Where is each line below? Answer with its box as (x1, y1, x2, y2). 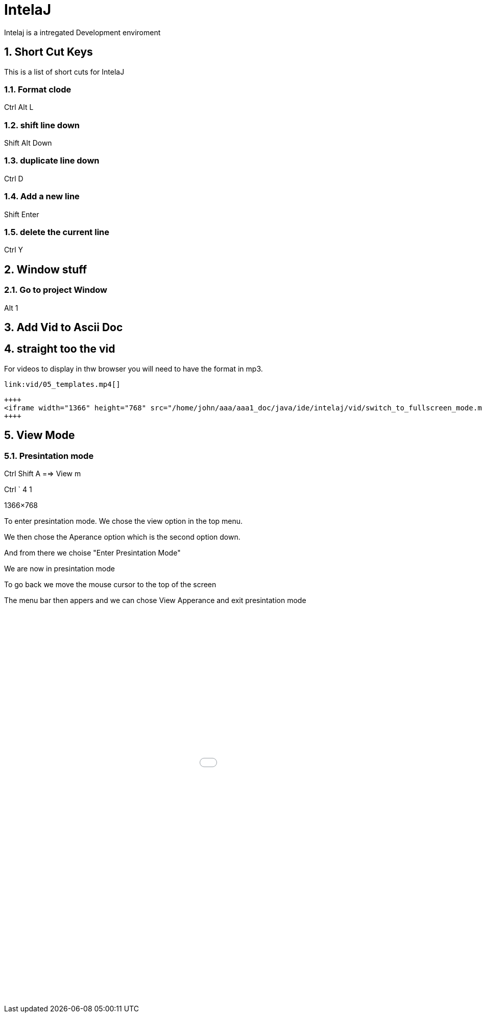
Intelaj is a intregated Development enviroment (4, 28, 161, 37)
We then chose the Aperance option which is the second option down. (4, 533, 240, 542)
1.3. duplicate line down (4, 155, 100, 166)
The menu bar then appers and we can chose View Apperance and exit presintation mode (4, 596, 306, 605)
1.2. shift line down (4, 120, 80, 130)
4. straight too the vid (4, 342, 115, 356)
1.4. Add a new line (4, 191, 80, 202)
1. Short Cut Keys (4, 45, 93, 59)
